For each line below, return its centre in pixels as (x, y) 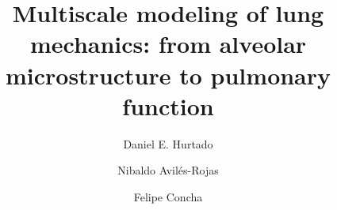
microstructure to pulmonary (168, 75)
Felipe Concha (168, 196)
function (168, 105)
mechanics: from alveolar (168, 44)
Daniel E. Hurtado (168, 143)
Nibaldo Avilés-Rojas (168, 170)
